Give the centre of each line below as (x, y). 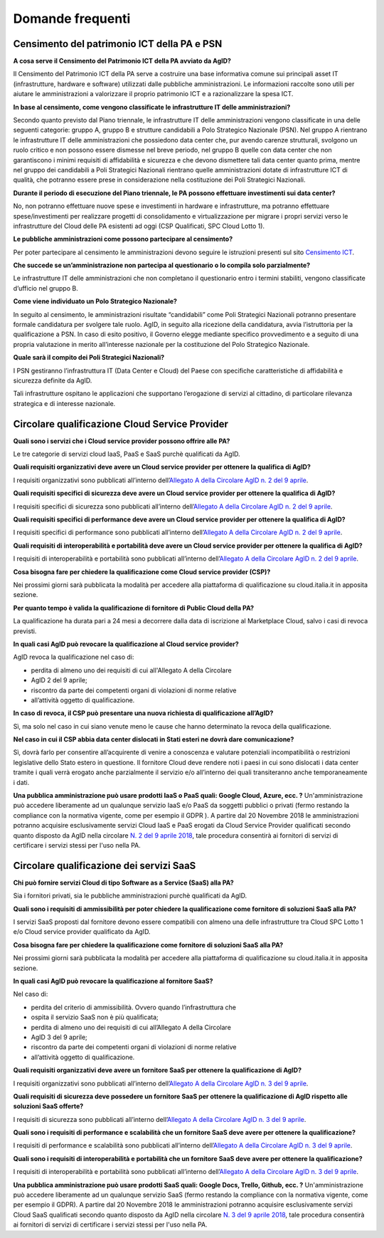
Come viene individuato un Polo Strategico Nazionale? (95, 301)
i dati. (21, 782)
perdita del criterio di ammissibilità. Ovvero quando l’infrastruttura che (133, 1007)
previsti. (25, 631)
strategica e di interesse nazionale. (64, 403)
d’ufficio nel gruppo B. (46, 288)
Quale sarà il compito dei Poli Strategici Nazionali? (89, 358)
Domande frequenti (72, 19)
